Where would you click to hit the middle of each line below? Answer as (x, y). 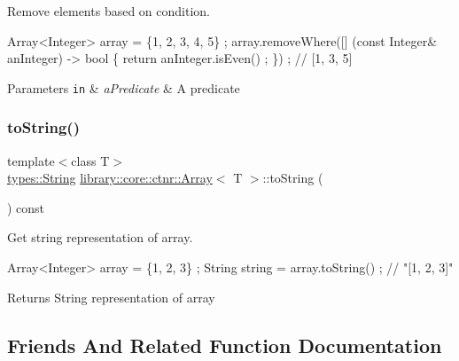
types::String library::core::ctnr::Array (110, 178)
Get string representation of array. (100, 237)
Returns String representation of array (111, 297)
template (31, 160)
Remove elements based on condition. (109, 11)
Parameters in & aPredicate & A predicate (124, 87)
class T (90, 160)
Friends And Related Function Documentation (225, 345)
